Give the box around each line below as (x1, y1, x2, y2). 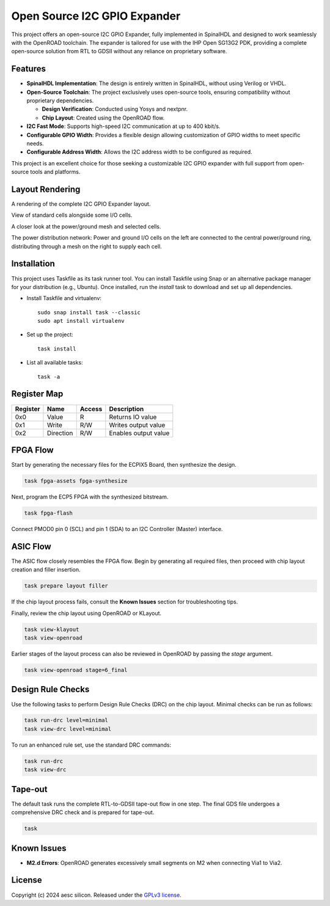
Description (109, 404, 144, 413)
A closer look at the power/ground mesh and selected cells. (11, 222, 161, 230)
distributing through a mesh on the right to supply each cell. (11, 243, 162, 250)
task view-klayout (24, 625, 79, 633)
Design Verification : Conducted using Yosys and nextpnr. (42, 105, 188, 113)
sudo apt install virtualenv (37, 317, 125, 325)
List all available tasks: (26, 359, 83, 366)
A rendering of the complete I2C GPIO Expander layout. (11, 200, 151, 208)
